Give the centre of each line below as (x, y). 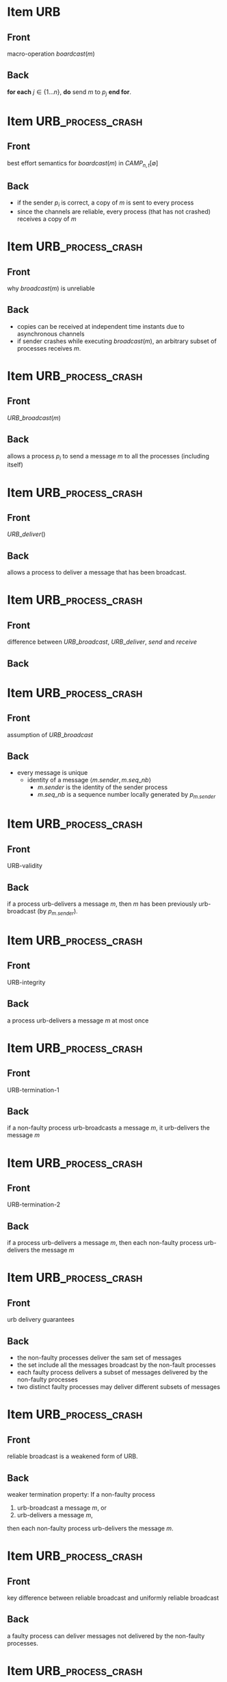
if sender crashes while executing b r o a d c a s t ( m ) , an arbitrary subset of (117, 341)
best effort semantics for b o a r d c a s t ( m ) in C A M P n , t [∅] (83, 164)
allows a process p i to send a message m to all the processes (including (108, 457)
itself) (15, 465)
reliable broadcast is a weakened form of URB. (72, 1456)
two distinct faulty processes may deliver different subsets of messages (119, 1387)
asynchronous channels (51, 334)
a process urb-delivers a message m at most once (78, 1020)
